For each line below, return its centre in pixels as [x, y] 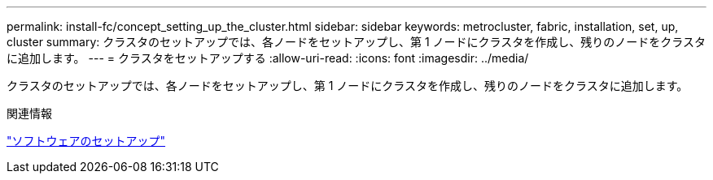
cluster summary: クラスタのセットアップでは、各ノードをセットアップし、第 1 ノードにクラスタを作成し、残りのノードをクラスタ [356, 42]
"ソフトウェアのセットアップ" [86, 141]
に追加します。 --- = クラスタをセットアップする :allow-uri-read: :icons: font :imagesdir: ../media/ [268, 58]
